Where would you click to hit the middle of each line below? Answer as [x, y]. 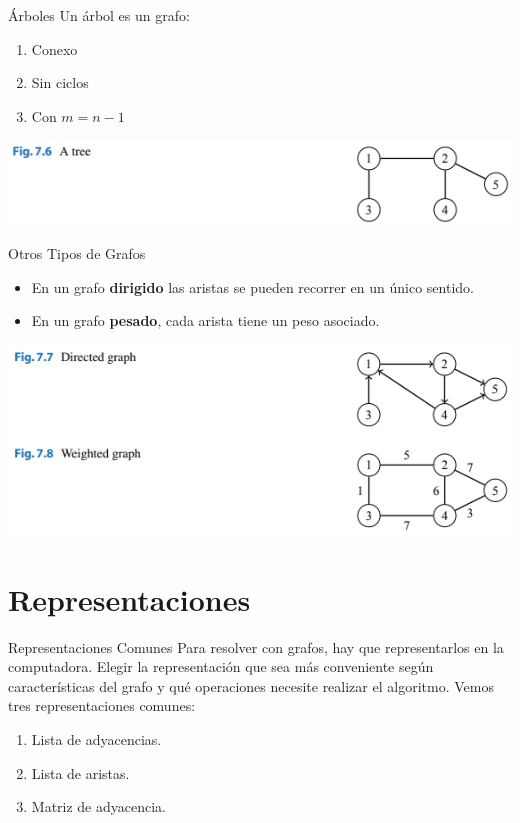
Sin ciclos [60, 82]
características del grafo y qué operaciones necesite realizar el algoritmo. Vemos [251, 685]
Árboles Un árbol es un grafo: [99, 15]
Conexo [54, 48]
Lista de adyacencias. [96, 738]
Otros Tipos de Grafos [77, 253]
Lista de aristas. [80, 772]
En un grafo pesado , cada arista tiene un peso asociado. [205, 320]
